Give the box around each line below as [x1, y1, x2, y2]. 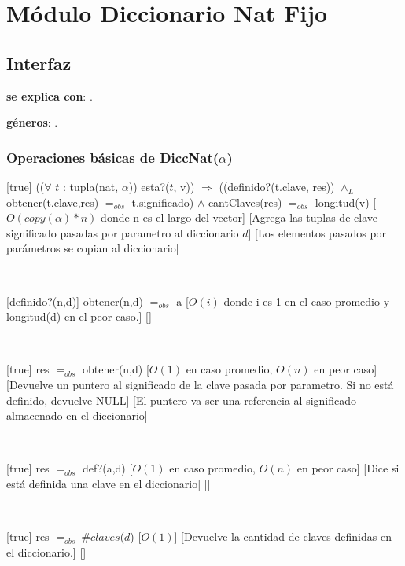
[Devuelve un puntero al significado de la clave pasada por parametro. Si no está [6, 376, 394, 392]
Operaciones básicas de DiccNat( [6, 147, 219, 167]
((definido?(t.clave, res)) [219, 178, 335, 194]
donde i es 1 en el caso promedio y [223, 292, 390, 309]
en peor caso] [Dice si [296, 460, 399, 476]
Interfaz [6, 50, 72, 75]
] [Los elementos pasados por [248, 224, 387, 241]
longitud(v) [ [315, 193, 377, 210]
